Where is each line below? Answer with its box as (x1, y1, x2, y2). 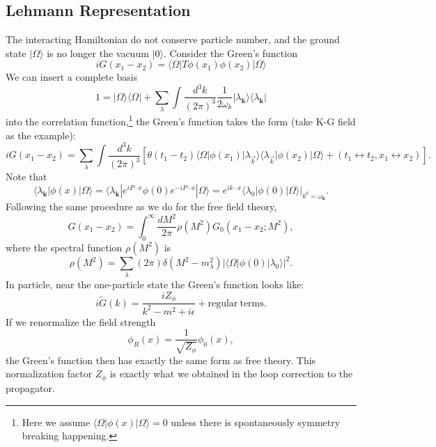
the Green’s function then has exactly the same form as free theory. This (6, 352, 316, 367)
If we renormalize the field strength (6, 314, 156, 329)
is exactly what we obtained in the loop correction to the (109, 366, 353, 381)
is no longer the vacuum (47, 45, 149, 60)
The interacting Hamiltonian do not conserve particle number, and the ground (6, 32, 340, 47)
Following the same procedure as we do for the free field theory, (6, 199, 277, 214)
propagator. (6, 380, 55, 395)
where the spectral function (6, 240, 123, 254)
